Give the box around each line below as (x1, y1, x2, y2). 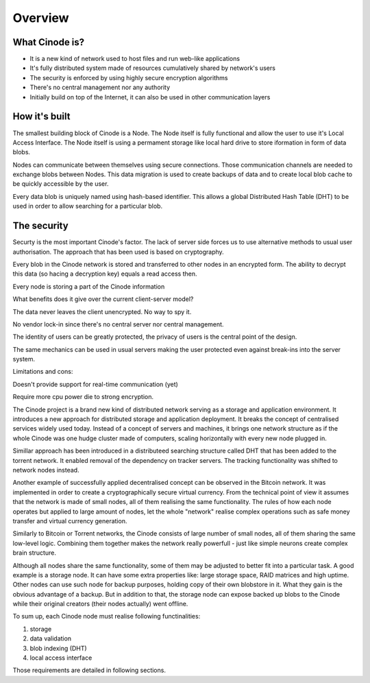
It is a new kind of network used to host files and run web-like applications (29, 55, 240, 63)
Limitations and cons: (12, 368, 73, 376)
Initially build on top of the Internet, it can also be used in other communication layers (29, 93, 271, 101)
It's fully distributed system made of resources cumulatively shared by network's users (29, 64, 275, 72)
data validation (29, 634, 72, 643)
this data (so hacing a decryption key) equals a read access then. (12, 269, 197, 278)
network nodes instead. (12, 466, 79, 474)
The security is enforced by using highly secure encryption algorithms (29, 73, 228, 82)
